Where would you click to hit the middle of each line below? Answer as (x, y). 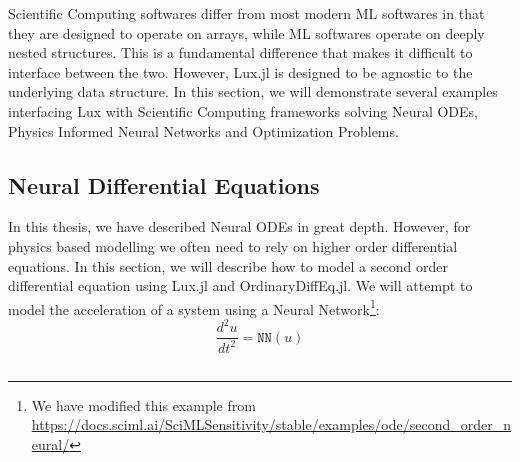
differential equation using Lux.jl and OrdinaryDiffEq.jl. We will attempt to (240, 285)
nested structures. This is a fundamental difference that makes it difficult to (240, 52)
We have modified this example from (143, 404)
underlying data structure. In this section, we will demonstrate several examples (253, 91)
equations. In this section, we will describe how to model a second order (228, 265)
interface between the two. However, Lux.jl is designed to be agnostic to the (240, 71)
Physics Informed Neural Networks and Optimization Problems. (203, 130)
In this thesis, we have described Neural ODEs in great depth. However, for (239, 226)
